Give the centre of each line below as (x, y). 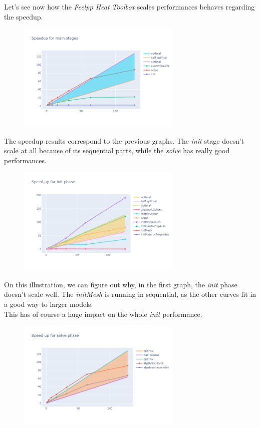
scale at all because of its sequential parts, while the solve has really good (117, 150)
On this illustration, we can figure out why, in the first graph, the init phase (121, 284)
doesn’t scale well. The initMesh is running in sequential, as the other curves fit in (130, 294)
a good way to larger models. (49, 304)
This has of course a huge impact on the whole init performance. (103, 314)
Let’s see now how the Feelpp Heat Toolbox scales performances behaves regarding (129, 7)
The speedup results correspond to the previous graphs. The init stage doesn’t (124, 140)
